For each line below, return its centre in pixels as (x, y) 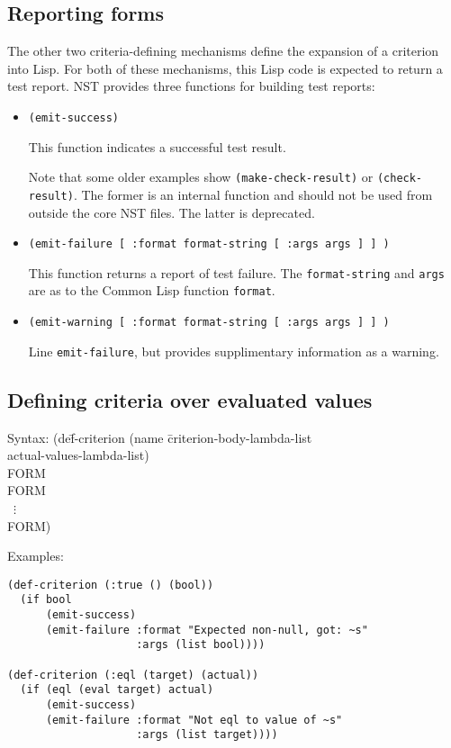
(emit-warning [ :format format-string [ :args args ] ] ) (209, 323)
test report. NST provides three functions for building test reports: (191, 86)
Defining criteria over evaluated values (190, 399)
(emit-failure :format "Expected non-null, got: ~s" (207, 630)
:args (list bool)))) (201, 645)
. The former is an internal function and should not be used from (253, 194)
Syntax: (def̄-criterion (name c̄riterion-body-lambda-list (160, 437)
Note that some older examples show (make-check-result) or (201, 177)
